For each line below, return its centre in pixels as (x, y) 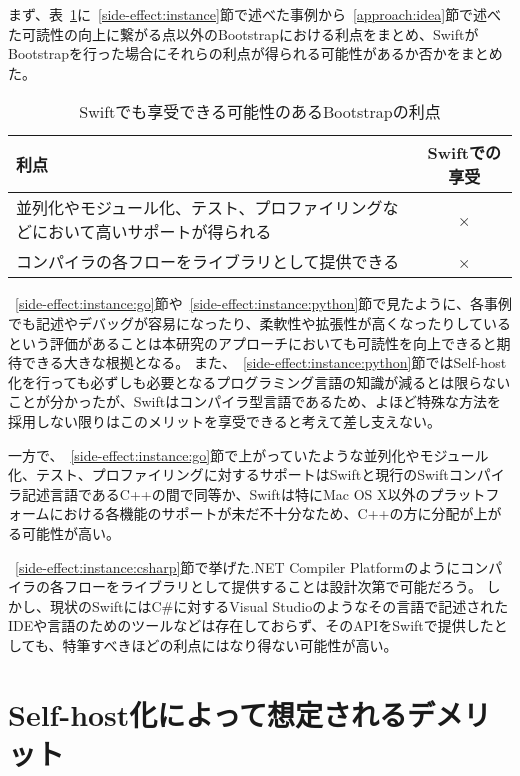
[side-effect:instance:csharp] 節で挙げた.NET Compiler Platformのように (238, 566)
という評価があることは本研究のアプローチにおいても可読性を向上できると (252, 342)
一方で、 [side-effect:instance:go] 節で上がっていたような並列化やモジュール (248, 454)
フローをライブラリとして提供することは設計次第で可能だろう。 (272, 586)
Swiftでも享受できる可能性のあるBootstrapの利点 (260, 112)
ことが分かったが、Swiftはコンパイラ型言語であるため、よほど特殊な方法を (255, 401)
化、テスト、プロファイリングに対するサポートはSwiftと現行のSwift (228, 474)
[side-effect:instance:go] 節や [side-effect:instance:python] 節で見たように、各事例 (263, 303)
